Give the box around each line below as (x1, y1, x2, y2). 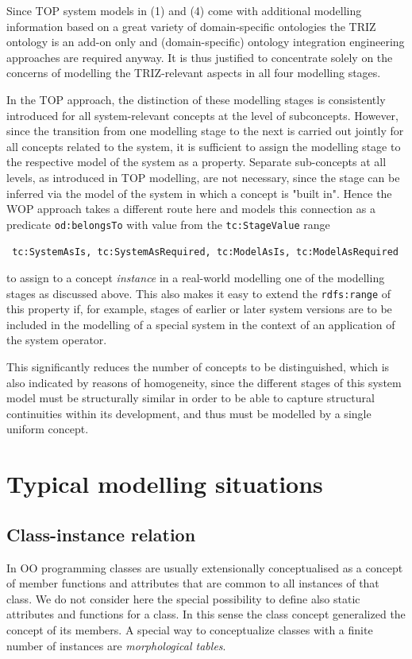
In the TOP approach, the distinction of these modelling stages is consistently (6, 91, 386, 107)
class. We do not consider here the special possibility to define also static (6, 590, 360, 607)
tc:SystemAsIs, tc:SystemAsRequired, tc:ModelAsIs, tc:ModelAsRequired (12, 246, 399, 258)
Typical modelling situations (6, 467, 323, 500)
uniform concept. (6, 421, 89, 437)
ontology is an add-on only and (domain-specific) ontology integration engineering (6, 33, 405, 50)
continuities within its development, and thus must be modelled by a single (6, 405, 372, 421)
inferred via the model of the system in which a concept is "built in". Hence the (6, 184, 392, 201)
